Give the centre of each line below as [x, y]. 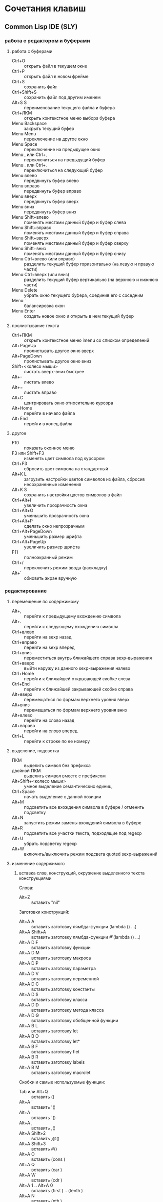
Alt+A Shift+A [32, 932]
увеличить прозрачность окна [55, 505]
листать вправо [40, 392]
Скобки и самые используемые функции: [62, 1082]
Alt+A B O [29, 1036]
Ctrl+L [18, 736]
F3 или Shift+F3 [28, 453]
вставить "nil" [45, 902]
